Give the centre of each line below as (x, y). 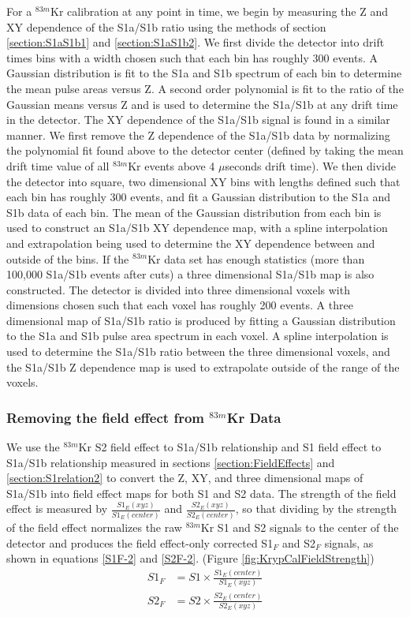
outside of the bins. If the (68, 258)
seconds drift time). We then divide (310, 165)
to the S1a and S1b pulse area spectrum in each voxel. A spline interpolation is (198, 336)
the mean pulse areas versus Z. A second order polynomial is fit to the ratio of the (205, 88)
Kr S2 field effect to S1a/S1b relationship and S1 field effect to (230, 447)
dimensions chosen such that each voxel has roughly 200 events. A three (180, 305)
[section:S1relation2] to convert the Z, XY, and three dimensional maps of (185, 478)
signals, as (349, 542)
